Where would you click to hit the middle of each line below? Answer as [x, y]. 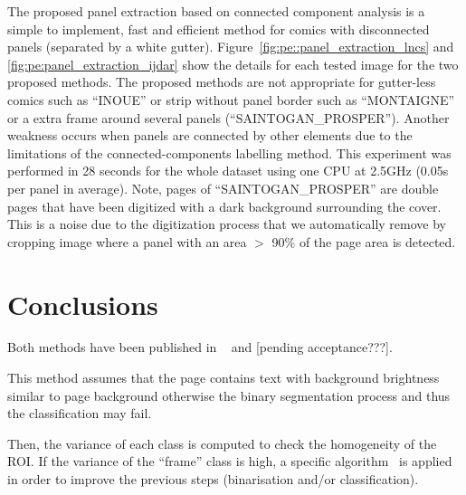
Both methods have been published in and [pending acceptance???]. [200, 347]
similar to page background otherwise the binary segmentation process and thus [229, 395]
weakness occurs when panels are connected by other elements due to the [210, 135]
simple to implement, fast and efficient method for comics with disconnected [219, 29]
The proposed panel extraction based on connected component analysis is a [216, 11]
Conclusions [83, 304]
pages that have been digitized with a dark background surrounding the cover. [224, 206]
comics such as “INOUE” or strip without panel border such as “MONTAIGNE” [231, 99]
